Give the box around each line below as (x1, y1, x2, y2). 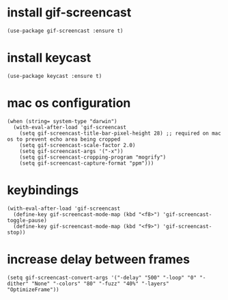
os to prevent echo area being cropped (7, 135, 121, 143)
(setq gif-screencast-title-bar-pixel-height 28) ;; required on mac (19, 130, 222, 137)
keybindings (7, 182, 79, 197)
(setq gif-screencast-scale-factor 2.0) (19, 141, 136, 148)
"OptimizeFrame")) (7, 286, 59, 293)
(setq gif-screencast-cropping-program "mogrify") (19, 154, 167, 161)
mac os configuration (7, 96, 131, 111)
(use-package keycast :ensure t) (7, 72, 102, 79)
